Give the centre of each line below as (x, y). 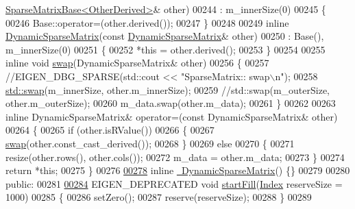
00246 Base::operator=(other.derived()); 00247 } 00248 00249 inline (147, 22)
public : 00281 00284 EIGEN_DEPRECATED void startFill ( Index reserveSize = (174, 183)
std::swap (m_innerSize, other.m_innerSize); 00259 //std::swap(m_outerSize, (168, 89)
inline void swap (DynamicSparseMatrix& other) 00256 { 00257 (137, 63)
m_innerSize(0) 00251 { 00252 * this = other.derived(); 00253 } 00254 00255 (166, 49)
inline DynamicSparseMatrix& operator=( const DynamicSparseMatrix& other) (172, 116)
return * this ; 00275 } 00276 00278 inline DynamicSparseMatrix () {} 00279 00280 (178, 170)
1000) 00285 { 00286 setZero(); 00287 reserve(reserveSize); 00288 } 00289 (159, 197)
